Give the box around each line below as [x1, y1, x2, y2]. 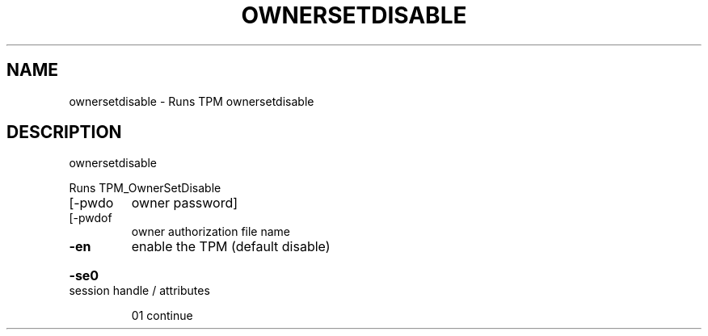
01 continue [131, 309, 193, 323]
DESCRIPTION [6, 122, 122, 143]
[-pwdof [69, 211, 112, 225]
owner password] [131, 195, 238, 212]
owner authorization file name [131, 225, 291, 239]
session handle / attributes [69, 283, 210, 298]
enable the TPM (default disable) [131, 238, 331, 255]
